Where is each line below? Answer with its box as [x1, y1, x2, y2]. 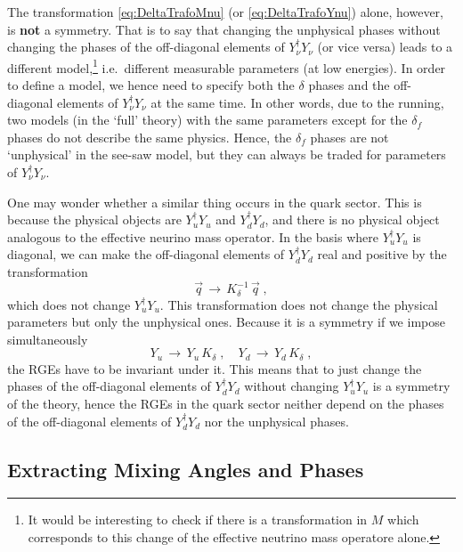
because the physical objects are [7, 210, 182, 229]
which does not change [7, 295, 131, 313]
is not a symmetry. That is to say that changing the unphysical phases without [7, 20, 441, 38]
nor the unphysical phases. [204, 411, 349, 430]
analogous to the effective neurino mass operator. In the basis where [7, 227, 379, 246]
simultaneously [7, 329, 88, 348]
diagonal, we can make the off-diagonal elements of [7, 245, 285, 264]
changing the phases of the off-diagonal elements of [7, 37, 285, 56]
